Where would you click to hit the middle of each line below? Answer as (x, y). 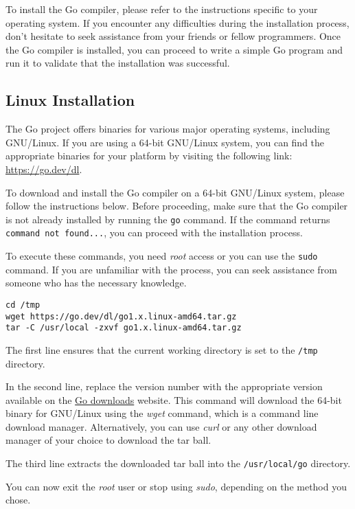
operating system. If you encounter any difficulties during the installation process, (177, 22)
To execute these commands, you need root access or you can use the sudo (162, 256)
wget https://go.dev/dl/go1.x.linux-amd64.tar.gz (121, 316)
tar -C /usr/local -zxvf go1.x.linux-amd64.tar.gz (124, 328)
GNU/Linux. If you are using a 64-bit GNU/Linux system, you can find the (165, 142)
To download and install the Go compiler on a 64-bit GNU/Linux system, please (175, 192)
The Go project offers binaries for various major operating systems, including (168, 129)
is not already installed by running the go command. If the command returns (168, 219)
